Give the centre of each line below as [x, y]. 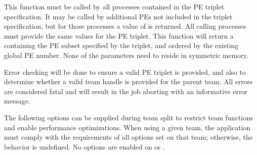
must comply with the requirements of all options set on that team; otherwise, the [128, 137]
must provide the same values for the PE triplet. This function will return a [119, 35]
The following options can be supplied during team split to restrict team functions [128, 117]
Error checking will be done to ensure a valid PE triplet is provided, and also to [125, 72]
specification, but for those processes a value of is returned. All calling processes [125, 26]
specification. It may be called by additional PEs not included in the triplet [118, 16]
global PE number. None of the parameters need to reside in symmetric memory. [126, 55]
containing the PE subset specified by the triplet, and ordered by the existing [121, 45]
